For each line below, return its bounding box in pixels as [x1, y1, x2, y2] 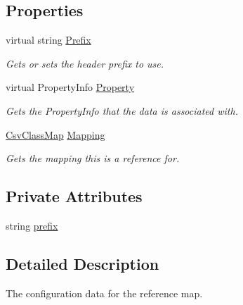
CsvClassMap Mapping [6, 127, 105, 142]
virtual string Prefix [6, 32, 91, 47]
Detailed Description [6, 252, 159, 274]
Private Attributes [6, 185, 143, 207]
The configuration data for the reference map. [6, 285, 203, 300]
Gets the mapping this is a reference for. [6, 151, 180, 166]
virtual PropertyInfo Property [6, 80, 135, 94]
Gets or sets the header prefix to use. [6, 56, 164, 70]
